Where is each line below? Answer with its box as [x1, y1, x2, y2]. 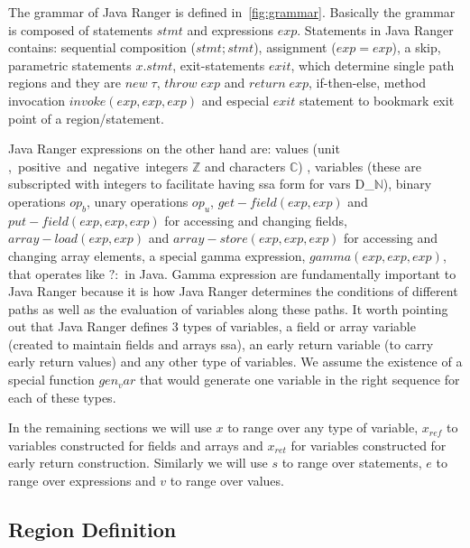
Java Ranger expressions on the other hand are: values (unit [8, 139, 340, 158]
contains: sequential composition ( [8, 38, 196, 57]
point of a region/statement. [8, 108, 164, 127]
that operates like [8, 264, 106, 283]
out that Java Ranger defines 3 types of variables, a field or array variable [8, 317, 416, 336]
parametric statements [8, 55, 132, 74]
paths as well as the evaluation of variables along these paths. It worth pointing [8, 299, 448, 318]
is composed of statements [8, 20, 153, 39]
